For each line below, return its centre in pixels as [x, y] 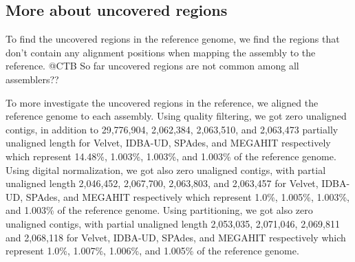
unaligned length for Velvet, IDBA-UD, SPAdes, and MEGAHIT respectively [168, 143]
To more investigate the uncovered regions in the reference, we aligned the [162, 102]
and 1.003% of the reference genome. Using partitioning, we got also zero [159, 210]
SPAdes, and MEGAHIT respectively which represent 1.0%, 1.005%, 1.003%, [187, 196]
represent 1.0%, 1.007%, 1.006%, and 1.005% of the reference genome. [152, 251]
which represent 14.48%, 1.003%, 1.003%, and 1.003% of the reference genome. [171, 156]
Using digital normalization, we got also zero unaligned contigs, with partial [166, 170]
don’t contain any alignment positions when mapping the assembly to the [161, 52]
